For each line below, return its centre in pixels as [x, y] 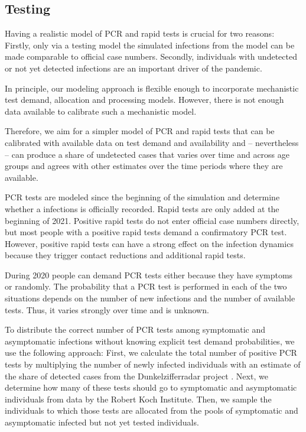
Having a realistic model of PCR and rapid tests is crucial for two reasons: [140, 33]
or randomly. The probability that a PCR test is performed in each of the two [146, 286]
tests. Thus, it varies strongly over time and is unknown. [107, 309]
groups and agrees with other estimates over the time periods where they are [144, 166]
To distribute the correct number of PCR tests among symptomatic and [135, 329]
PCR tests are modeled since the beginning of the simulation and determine [142, 197]
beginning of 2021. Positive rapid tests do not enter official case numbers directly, [152, 220]
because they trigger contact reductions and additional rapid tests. [125, 255]
